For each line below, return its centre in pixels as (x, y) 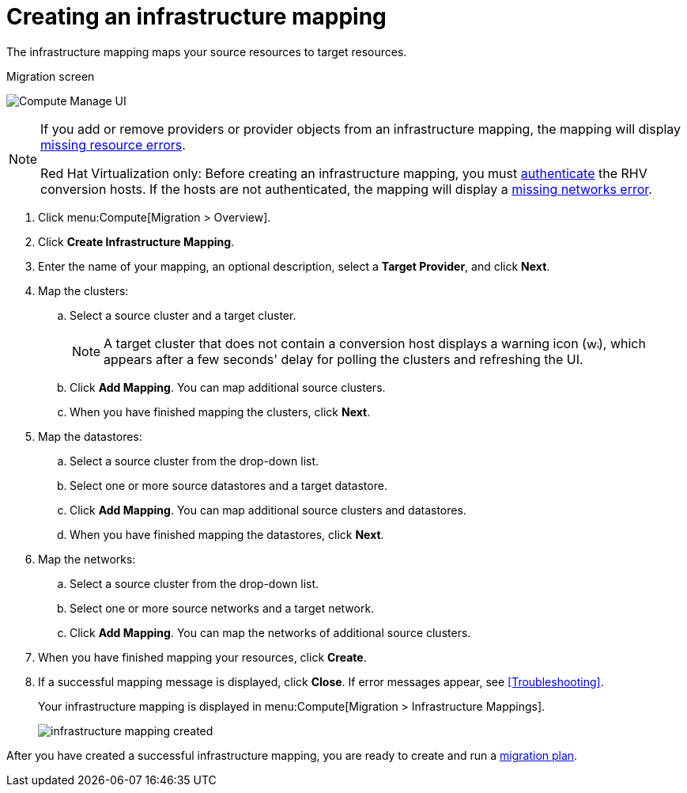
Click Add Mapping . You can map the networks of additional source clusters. (270, 632)
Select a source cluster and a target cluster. (183, 315)
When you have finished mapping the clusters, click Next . (220, 412)
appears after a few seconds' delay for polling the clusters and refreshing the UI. (343, 359)
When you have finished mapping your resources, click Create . (202, 657)
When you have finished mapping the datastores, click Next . (227, 534)
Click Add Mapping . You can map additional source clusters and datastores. (268, 510)
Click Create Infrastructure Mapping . (136, 241)
